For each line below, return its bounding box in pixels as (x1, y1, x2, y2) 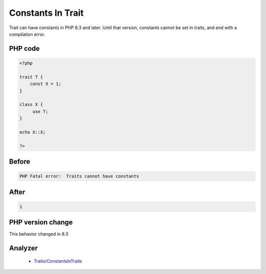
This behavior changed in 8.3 (9, 231, 68, 237)
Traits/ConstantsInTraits (33, 258, 82, 264)
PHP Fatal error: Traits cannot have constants (19, 173, 139, 179)
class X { (19, 102, 43, 107)
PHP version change (9, 218, 73, 227)
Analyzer (9, 244, 38, 252)
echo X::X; (19, 129, 46, 135)
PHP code (9, 44, 40, 53)
